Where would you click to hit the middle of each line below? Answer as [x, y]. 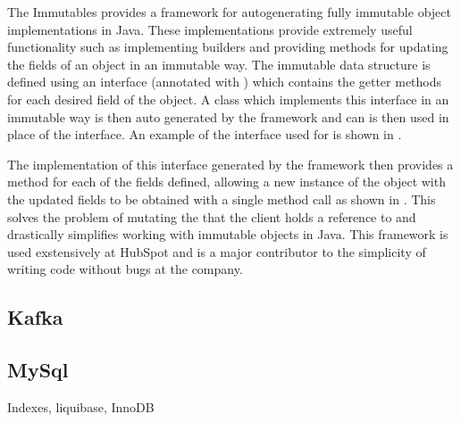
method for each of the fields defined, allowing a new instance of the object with [226, 182]
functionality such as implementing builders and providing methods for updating [228, 47]
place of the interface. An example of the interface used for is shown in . [205, 134]
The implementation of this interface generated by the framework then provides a [230, 164]
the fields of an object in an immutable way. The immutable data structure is [219, 64]
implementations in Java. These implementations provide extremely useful [210, 29]
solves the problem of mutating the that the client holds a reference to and [212, 216]
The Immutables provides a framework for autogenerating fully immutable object [229, 12]
